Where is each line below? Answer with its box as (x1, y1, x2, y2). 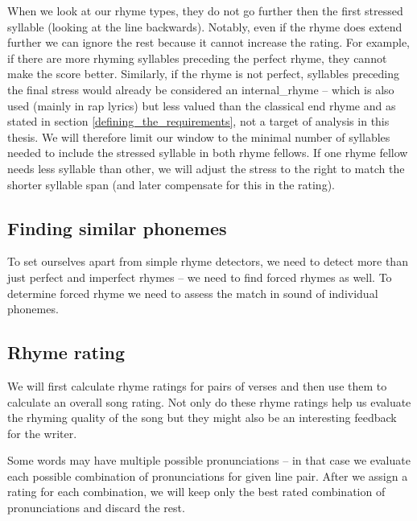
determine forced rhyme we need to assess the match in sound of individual (7, 284, 378, 301)
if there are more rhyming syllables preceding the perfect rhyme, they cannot (7, 49, 387, 66)
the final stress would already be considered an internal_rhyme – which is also (7, 81, 394, 97)
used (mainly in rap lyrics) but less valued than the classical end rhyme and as (7, 97, 396, 114)
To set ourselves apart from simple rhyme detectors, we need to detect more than (7, 253, 408, 270)
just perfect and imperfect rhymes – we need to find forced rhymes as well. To (7, 268, 392, 285)
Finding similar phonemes (7, 215, 227, 240)
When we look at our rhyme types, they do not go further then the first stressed (7, 2, 403, 19)
